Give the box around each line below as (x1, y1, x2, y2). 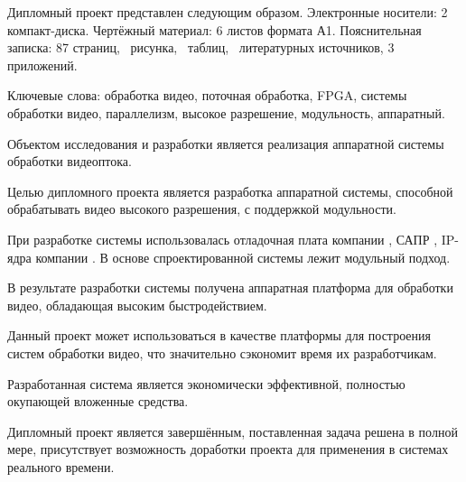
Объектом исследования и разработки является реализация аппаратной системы (7, 134, 444, 153)
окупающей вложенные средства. (7, 392, 189, 411)
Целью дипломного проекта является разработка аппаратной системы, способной (7, 181, 453, 200)
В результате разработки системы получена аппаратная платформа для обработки (7, 278, 453, 297)
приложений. (7, 55, 78, 74)
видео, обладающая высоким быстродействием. (7, 295, 267, 314)
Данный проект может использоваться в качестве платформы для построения (7, 326, 431, 345)
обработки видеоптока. (7, 152, 132, 171)
